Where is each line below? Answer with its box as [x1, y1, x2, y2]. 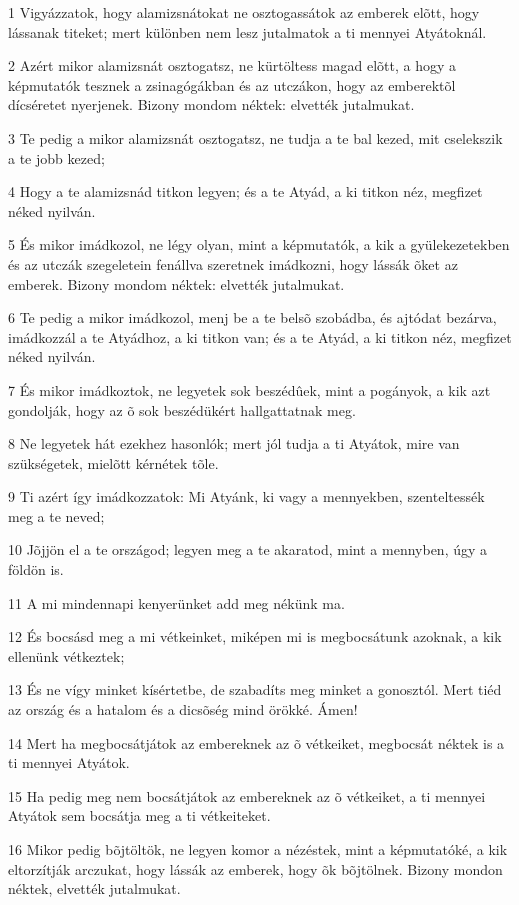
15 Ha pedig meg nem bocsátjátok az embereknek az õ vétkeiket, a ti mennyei [8, 785, 486, 806]
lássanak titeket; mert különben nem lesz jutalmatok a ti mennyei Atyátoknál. [8, 21, 487, 42]
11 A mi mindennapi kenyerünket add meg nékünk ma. [8, 592, 345, 613]
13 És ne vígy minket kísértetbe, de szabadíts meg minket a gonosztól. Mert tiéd [8, 679, 502, 700]
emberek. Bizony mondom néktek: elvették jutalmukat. [8, 273, 345, 294]
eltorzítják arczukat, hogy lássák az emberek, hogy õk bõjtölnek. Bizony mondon [8, 858, 503, 879]
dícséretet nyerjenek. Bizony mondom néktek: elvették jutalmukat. [8, 94, 415, 115]
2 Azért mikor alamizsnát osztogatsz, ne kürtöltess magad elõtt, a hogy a [8, 55, 457, 76]
